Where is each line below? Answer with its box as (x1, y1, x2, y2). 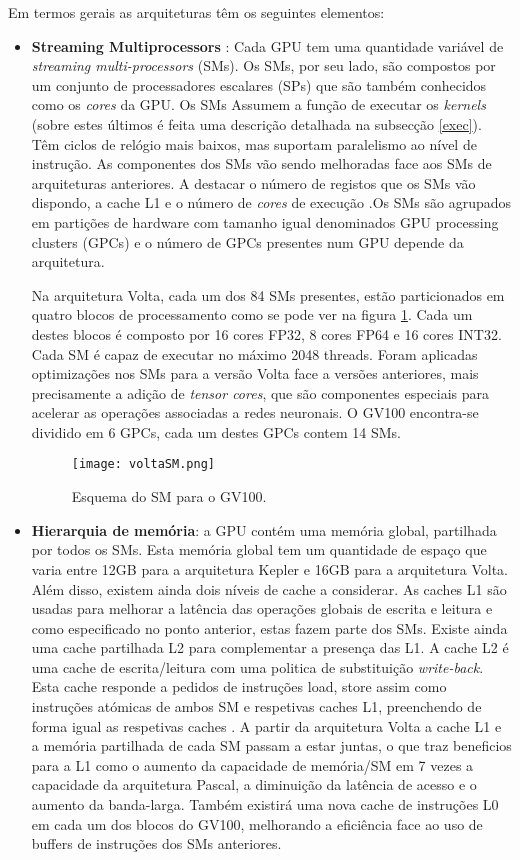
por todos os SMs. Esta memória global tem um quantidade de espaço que (31, 539, 487, 560)
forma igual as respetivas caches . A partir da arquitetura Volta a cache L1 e (31, 715, 502, 736)
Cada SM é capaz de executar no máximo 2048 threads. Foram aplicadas (31, 343, 478, 364)
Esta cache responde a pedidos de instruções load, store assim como (31, 676, 447, 697)
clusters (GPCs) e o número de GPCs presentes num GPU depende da (31, 231, 464, 252)
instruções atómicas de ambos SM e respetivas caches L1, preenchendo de (31, 696, 482, 717)
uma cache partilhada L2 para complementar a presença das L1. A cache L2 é (31, 637, 509, 658)
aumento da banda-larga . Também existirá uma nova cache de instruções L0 (31, 794, 499, 815)
